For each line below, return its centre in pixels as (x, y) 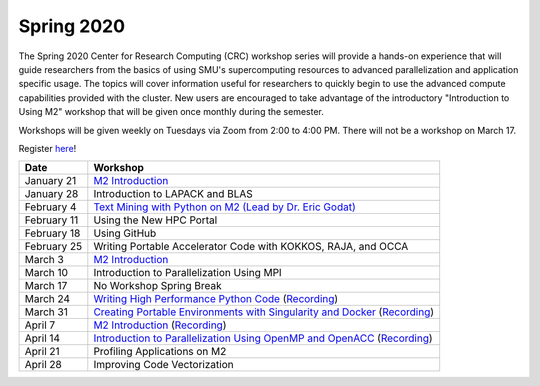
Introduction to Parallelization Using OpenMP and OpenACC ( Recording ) (263, 338)
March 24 (47, 299)
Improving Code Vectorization (163, 365)
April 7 (40, 325)
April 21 (42, 352)
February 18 (52, 233)
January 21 (50, 181)
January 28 (51, 194)
